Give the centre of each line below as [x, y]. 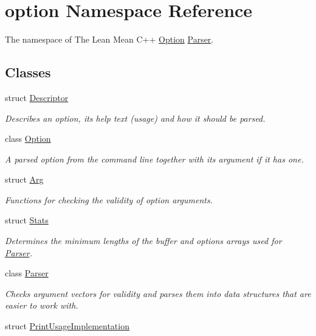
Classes [28, 72]
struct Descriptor [37, 97]
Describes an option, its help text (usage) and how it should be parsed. [135, 118]
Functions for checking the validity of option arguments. [109, 199]
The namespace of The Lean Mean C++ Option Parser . [109, 39]
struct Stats [27, 220]
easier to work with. [42, 305]
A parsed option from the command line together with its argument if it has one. [154, 159]
